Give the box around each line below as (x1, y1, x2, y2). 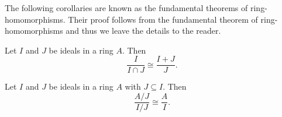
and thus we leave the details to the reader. (66, 24, 221, 37)
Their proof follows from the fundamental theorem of (68, 13, 258, 25)
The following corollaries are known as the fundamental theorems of (5, 2, 248, 13)
